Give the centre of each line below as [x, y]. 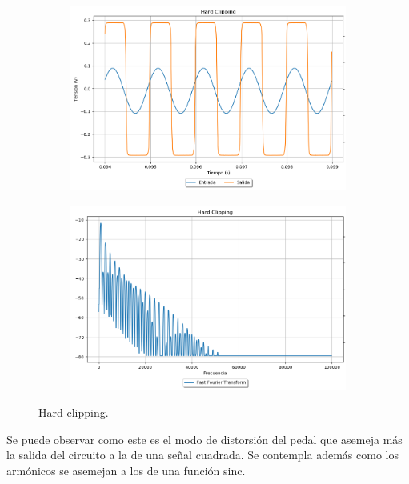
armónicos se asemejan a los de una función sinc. [126, 471]
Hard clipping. [74, 412]
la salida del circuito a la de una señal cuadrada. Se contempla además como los [202, 455]
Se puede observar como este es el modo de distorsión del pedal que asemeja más [204, 439]
